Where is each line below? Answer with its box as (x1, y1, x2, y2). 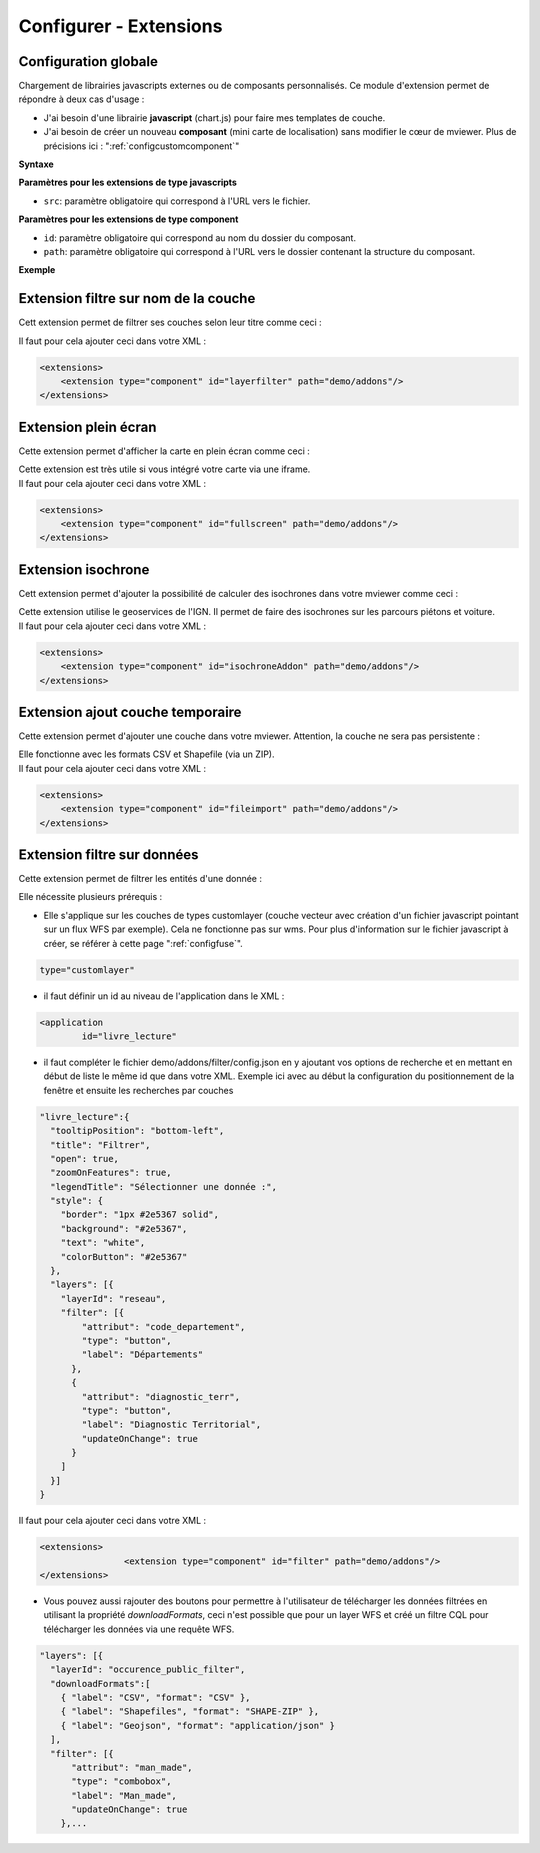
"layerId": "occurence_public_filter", (50, 1664, 246, 1675)
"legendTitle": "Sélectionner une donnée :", (50, 1181, 277, 1192)
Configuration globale (18, 53, 159, 70)
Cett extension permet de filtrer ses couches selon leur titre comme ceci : (18, 316, 322, 329)
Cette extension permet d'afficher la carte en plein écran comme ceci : (18, 445, 310, 457)
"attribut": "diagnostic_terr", (81, 1391, 240, 1402)
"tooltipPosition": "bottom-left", (50, 1125, 225, 1137)
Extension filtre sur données (18, 846, 199, 863)
